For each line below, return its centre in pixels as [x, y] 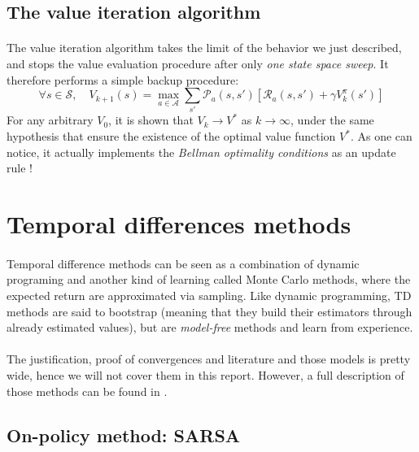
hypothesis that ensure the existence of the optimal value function [171, 136]
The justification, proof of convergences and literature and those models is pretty [209, 359]
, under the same [332, 120]
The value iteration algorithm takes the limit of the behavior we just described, [204, 48]
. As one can [381, 136]
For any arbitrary [50, 120]
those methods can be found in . [87, 391]
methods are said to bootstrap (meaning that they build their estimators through [209, 311]
